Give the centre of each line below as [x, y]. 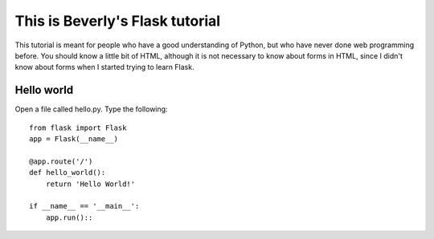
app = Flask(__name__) [74, 139]
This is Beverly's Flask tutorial [118, 21]
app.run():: [69, 217]
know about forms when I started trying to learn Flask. [104, 67]
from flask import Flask [78, 128]
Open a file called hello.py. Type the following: [91, 109]
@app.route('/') [61, 161]
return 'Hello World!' [90, 184]
